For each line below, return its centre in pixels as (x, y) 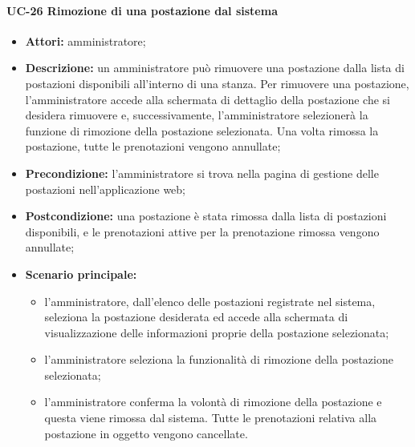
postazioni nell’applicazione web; (106, 189)
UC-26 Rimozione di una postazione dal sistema (142, 10)
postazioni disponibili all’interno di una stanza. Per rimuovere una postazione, (217, 83)
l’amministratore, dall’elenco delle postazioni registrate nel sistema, (210, 301)
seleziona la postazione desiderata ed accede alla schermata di (196, 317)
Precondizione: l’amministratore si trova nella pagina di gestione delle (202, 173)
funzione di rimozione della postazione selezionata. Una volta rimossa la (202, 130)
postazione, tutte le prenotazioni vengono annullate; (153, 146)
